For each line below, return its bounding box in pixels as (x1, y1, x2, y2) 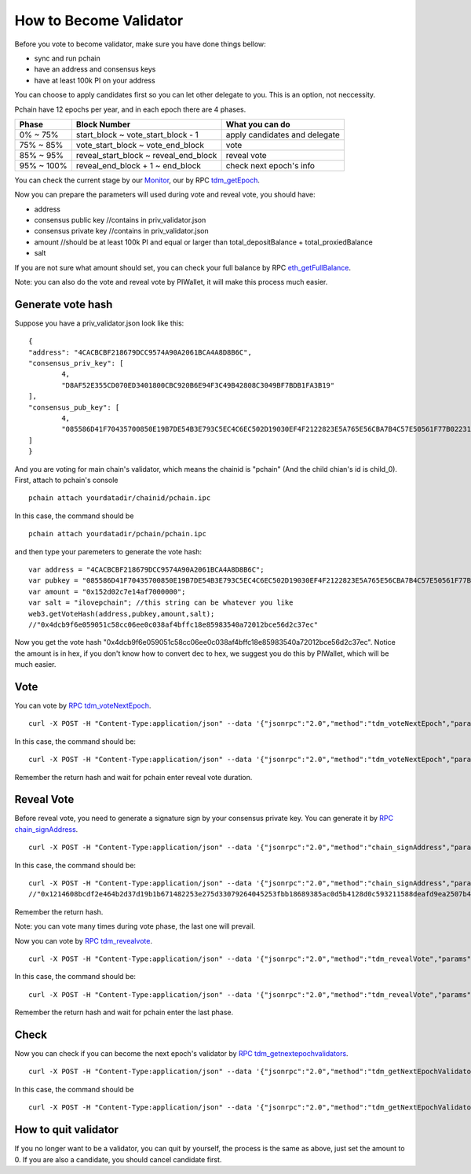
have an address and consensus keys (34, 64, 156, 74)
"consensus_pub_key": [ (28, 403, 120, 412)
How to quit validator (14, 1123, 119, 1136)
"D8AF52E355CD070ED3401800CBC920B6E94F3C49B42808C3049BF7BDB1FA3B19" (61, 381, 335, 389)
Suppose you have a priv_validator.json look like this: (14, 318, 184, 328)
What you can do (225, 119, 290, 130)
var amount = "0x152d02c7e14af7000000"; (28, 587, 186, 596)
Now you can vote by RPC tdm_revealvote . (14, 936, 153, 945)
